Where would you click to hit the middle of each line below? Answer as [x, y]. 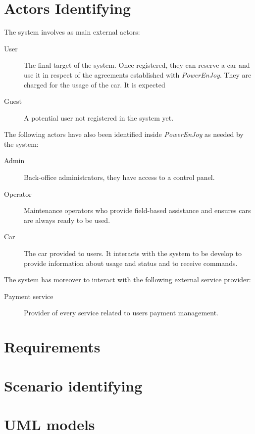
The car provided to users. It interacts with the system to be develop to [133, 253]
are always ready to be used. [67, 220]
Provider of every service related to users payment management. [121, 313]
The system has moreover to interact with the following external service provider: [127, 280]
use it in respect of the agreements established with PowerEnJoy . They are [138, 74]
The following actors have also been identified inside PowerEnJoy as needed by [124, 134]
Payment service [29, 296]
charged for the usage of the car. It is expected [95, 84]
